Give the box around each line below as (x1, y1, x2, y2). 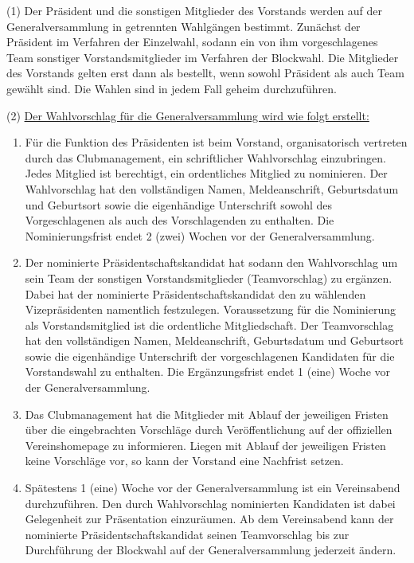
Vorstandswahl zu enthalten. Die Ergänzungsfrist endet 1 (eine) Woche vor (25, 363, 391, 380)
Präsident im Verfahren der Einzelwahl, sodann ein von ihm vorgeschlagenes (6, 33, 378, 50)
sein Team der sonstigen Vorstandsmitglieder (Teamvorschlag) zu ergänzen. (25, 269, 393, 286)
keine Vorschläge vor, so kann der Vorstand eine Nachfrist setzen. (25, 452, 344, 469)
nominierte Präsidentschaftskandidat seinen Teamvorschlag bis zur (25, 526, 350, 542)
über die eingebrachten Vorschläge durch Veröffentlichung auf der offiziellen (25, 421, 393, 438)
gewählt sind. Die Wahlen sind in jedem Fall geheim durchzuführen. (6, 80, 337, 96)
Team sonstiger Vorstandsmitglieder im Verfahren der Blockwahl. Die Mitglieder (6, 49, 399, 65)
